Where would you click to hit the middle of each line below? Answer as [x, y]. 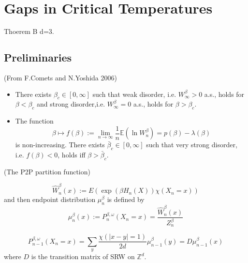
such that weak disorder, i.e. [134, 94]
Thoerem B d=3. [29, 31]
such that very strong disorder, [192, 145]
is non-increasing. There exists [60, 145]
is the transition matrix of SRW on [83, 256]
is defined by [126, 199]
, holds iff [72, 154]
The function [34, 121]
